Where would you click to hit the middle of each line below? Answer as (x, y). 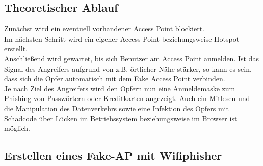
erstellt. (16, 48)
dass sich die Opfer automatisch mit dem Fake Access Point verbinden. (115, 78)
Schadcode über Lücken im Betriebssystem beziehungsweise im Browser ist (121, 118)
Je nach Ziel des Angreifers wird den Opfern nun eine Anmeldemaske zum (120, 88)
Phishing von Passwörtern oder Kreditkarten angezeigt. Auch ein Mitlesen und (127, 98)
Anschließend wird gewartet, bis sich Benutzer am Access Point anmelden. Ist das (131, 58)
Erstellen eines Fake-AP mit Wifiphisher (113, 156)
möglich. (17, 128)
